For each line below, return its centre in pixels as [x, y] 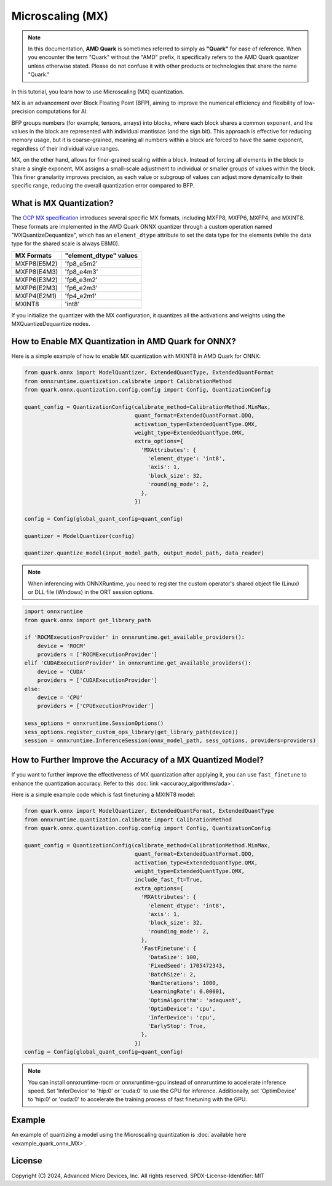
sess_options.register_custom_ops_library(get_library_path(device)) [131, 732]
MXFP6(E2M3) [37, 288]
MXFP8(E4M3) [37, 272]
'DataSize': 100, [173, 957]
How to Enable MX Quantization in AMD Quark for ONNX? [124, 342]
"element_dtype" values [101, 255]
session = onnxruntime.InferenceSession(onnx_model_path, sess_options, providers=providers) [170, 740]
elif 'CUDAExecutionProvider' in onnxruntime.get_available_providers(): [138, 663]
